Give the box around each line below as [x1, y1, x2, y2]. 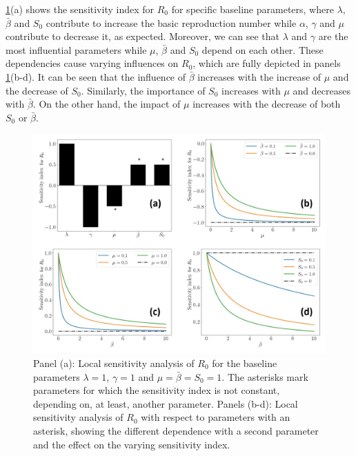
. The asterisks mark [221, 369, 308, 384]
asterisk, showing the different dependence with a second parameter [33, 423, 319, 437]
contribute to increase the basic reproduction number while [46, 15, 297, 30]
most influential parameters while [6, 42, 147, 57]
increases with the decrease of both [192, 97, 341, 111]
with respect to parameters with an [141, 410, 290, 424]
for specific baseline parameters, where [171, 2, 334, 16]
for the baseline [212, 355, 277, 370]
